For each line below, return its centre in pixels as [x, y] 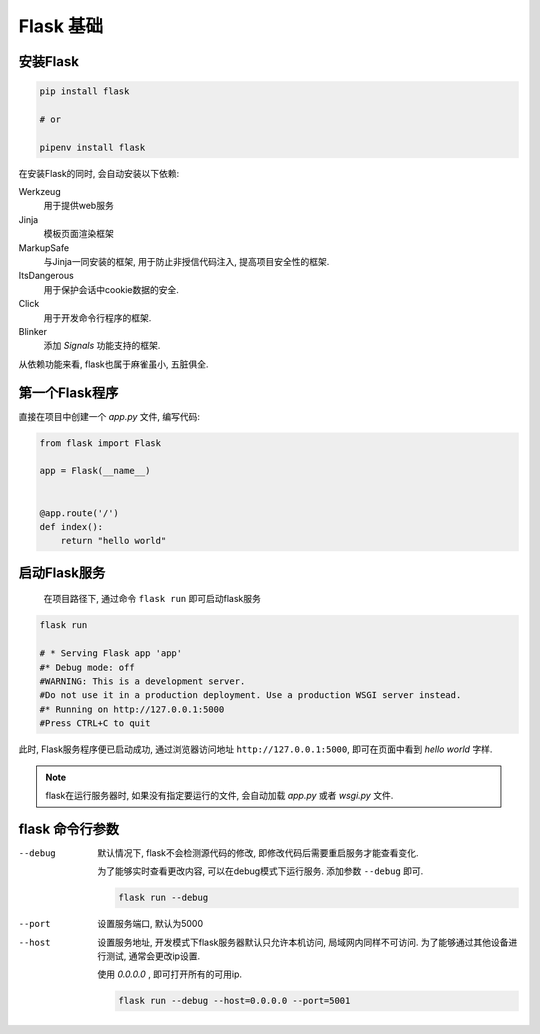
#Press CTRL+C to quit [95, 723]
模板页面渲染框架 [78, 234]
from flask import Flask [100, 443]
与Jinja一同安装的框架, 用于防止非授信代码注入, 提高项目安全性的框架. [186, 262]
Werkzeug [39, 192]
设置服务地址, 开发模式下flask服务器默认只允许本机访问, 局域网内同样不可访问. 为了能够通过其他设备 [303, 942]
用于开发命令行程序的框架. [97, 317]
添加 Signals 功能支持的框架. [102, 346]
